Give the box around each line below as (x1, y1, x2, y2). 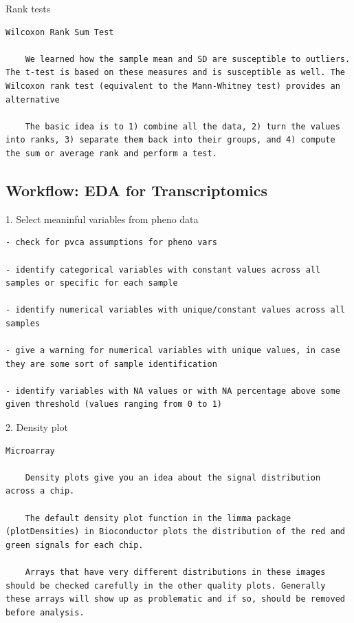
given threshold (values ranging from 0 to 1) (5, 399, 222, 410)
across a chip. (5, 486, 75, 496)
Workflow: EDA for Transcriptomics (5, 179, 267, 200)
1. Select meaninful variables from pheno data (5, 211, 199, 226)
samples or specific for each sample (5, 278, 178, 288)
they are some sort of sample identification (5, 359, 217, 369)
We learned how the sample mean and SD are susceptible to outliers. (25, 54, 351, 64)
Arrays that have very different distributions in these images (25, 567, 326, 577)
